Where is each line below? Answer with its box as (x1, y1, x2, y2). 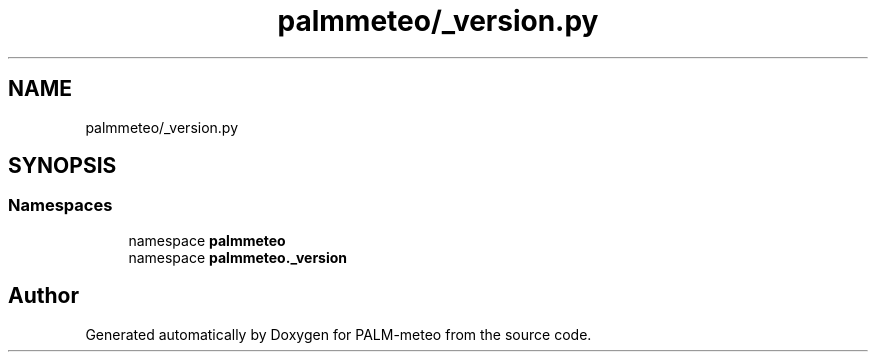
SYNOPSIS (8, 153, 117, 179)
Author (8, 283, 79, 309)
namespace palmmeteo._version (128, 248, 348, 266)
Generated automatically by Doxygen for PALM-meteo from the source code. (85, 325, 592, 343)
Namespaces (8, 195, 113, 216)
